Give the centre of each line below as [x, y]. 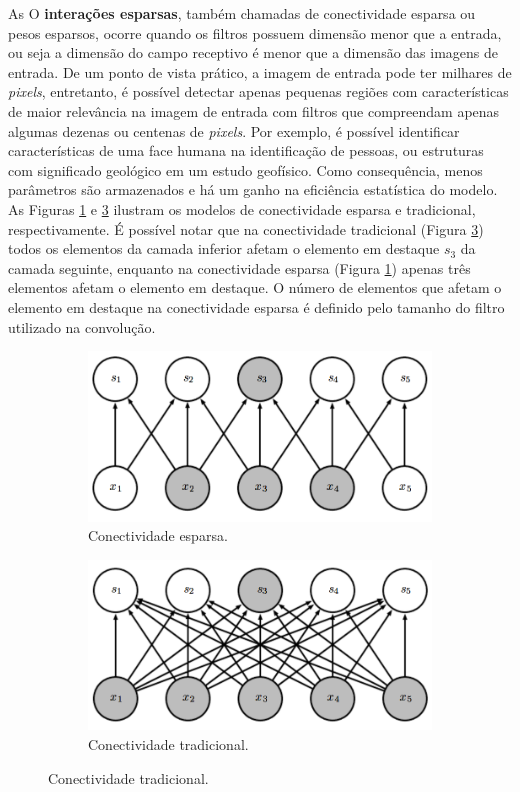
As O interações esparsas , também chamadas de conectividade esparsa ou [242, 13]
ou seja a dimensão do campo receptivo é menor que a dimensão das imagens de [253, 52]
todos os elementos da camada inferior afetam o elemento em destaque [224, 248]
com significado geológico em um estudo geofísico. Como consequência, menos [245, 169]
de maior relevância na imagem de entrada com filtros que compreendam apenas [254, 110]
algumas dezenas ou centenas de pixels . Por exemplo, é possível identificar [234, 130]
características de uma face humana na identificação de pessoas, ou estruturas [246, 150]
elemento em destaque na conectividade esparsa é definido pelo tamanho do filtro [256, 306]
